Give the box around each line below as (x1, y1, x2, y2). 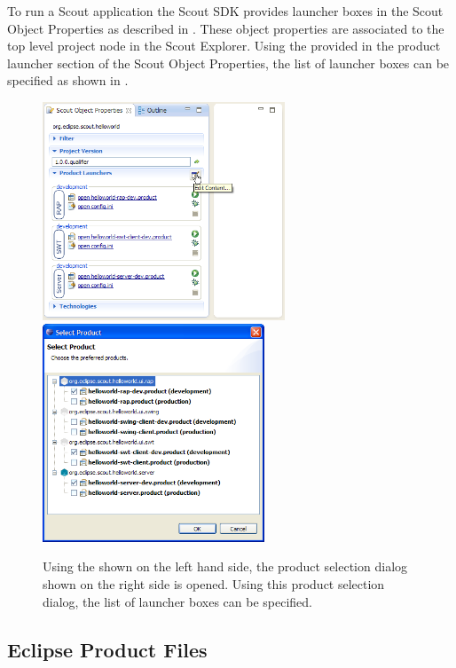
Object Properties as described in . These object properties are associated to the (7, 19, 444, 37)
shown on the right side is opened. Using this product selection (43, 575, 385, 593)
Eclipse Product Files (7, 635, 208, 663)
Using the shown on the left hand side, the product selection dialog (43, 557, 408, 576)
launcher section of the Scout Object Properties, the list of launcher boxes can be (7, 53, 450, 72)
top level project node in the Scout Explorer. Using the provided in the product (7, 36, 441, 55)
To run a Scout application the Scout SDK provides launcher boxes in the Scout (7, 2, 444, 20)
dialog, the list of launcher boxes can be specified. (43, 592, 312, 610)
